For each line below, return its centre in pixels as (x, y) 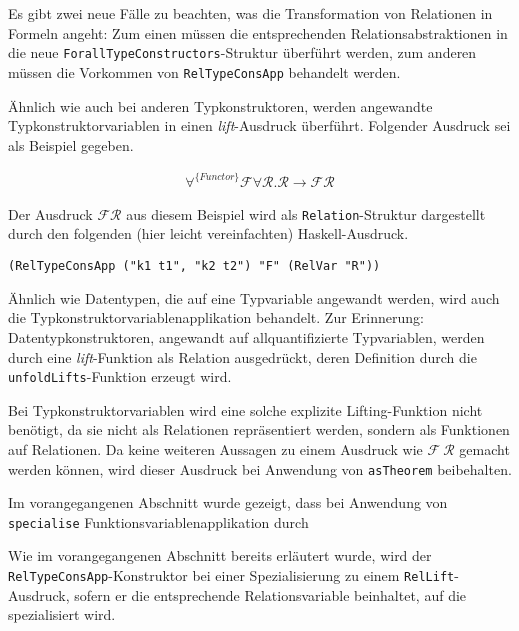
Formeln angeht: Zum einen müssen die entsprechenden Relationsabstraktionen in (258, 32)
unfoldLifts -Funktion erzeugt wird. (120, 376)
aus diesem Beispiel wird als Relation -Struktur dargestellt (306, 213)
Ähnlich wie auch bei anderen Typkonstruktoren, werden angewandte (220, 105)
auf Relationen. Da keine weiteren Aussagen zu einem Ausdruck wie (215, 448)
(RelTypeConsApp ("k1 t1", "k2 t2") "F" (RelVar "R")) (194, 266)
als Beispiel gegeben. (71, 144)
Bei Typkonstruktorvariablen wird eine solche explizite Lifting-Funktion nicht (245, 409)
